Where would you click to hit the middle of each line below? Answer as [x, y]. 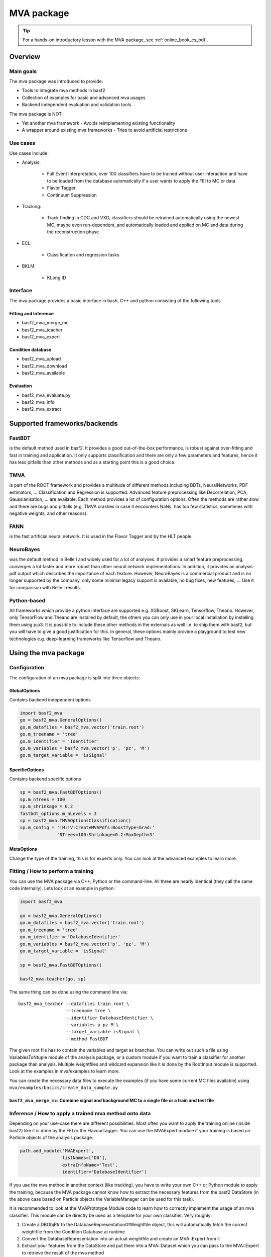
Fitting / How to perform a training [51, 871]
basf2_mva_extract [41, 409]
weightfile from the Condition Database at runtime [74, 1231]
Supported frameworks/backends [63, 424]
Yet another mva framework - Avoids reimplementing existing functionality [99, 123]
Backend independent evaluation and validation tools [77, 105]
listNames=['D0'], [85, 1158]
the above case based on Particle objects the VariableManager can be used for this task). [102, 1199]
